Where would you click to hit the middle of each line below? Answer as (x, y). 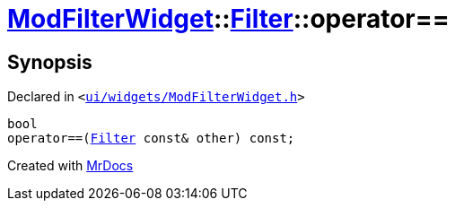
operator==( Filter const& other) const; (151, 139)
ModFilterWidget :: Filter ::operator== (228, 19)
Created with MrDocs (70, 166)
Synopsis (50, 62)
